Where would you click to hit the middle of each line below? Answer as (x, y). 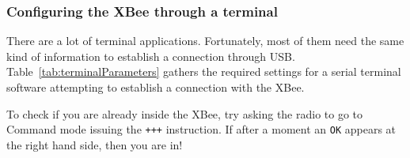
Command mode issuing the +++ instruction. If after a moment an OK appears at (201, 129)
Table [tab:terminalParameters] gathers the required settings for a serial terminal (204, 71)
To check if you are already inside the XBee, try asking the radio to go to (185, 113)
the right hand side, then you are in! (95, 144)
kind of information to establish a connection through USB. (151, 56)
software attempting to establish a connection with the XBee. (156, 87)
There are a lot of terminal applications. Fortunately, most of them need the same (205, 41)
